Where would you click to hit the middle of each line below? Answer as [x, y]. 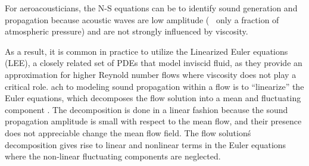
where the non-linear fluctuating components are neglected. [113, 156]
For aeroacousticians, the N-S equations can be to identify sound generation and [151, 8]
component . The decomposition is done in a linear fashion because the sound [146, 109]
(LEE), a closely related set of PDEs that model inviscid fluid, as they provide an [154, 63]
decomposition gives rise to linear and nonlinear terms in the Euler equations [146, 144]
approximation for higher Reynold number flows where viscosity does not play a [151, 74]
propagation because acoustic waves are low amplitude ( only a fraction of [142, 19]
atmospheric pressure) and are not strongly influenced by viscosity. [127, 31]
